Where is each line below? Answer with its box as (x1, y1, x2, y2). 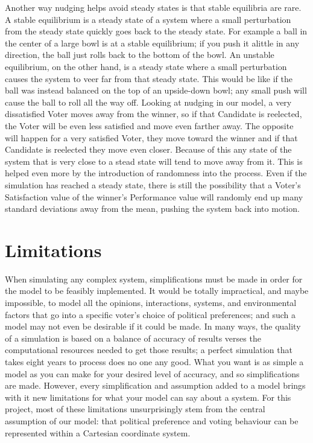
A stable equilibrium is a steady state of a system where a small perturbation (5, 13, 291, 25)
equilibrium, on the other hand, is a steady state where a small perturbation (5, 60, 287, 72)
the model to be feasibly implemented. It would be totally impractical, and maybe (5, 284, 309, 297)
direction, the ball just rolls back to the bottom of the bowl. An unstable (5, 48, 274, 61)
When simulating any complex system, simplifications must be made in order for (5, 272, 303, 285)
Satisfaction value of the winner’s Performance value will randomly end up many (5, 190, 303, 203)
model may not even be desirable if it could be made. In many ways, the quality (5, 320, 301, 333)
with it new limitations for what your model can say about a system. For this (5, 390, 291, 403)
